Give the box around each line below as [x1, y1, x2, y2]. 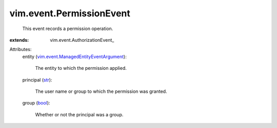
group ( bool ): [22, 100, 50, 106]
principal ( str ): [22, 76, 52, 83]
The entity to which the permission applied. [35, 65, 127, 71]
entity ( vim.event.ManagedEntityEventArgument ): [22, 54, 127, 60]
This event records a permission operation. [22, 25, 113, 32]
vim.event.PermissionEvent [9, 8, 131, 19]
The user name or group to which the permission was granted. [35, 88, 167, 94]
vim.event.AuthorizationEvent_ [50, 37, 114, 43]
